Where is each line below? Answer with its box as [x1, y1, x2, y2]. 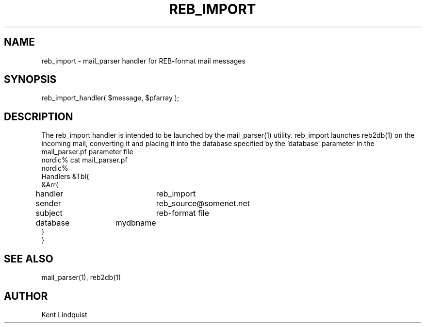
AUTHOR [4, 290, 48, 302]
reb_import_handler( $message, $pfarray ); [41, 94, 180, 102]
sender [35, 198, 61, 209]
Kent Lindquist [41, 310, 87, 319]
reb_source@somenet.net [156, 198, 250, 209]
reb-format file [156, 208, 209, 218]
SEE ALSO [4, 252, 53, 265]
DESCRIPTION [4, 110, 73, 123]
